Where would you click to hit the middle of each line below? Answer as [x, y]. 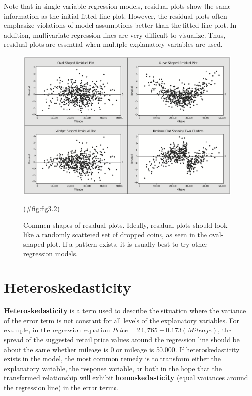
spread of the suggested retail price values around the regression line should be [122, 339]
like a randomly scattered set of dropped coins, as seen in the [115, 234]
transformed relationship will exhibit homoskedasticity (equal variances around [126, 378]
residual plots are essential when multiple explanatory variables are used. [113, 44]
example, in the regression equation [57, 330]
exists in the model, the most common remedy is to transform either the [113, 359]
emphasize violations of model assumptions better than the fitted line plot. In [120, 25]
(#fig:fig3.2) [42, 209]
